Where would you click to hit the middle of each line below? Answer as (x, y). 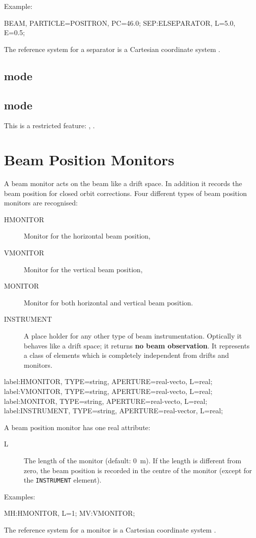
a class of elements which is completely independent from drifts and (127, 355)
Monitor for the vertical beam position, (83, 269)
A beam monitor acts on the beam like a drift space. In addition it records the (123, 183)
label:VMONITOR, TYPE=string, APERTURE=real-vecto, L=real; (108, 391)
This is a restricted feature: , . (50, 125)
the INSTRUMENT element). (63, 480)
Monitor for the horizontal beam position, (87, 236)
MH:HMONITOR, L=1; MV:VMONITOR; (70, 513)
